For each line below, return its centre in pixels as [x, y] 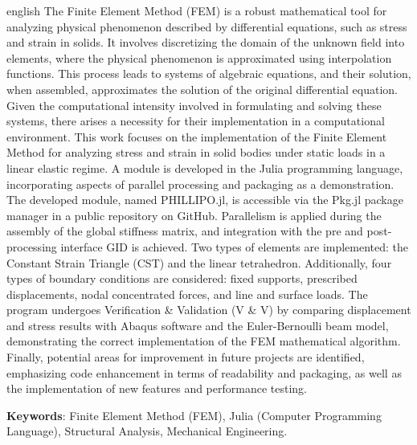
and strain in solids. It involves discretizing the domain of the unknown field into [206, 42]
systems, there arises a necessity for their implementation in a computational [196, 121]
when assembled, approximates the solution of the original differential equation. [202, 89]
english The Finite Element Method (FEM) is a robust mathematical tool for [197, 10]
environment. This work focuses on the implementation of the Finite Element [197, 136]
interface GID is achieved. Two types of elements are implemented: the [235, 246]
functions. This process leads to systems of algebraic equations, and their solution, [209, 73]
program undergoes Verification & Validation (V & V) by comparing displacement [209, 310]
